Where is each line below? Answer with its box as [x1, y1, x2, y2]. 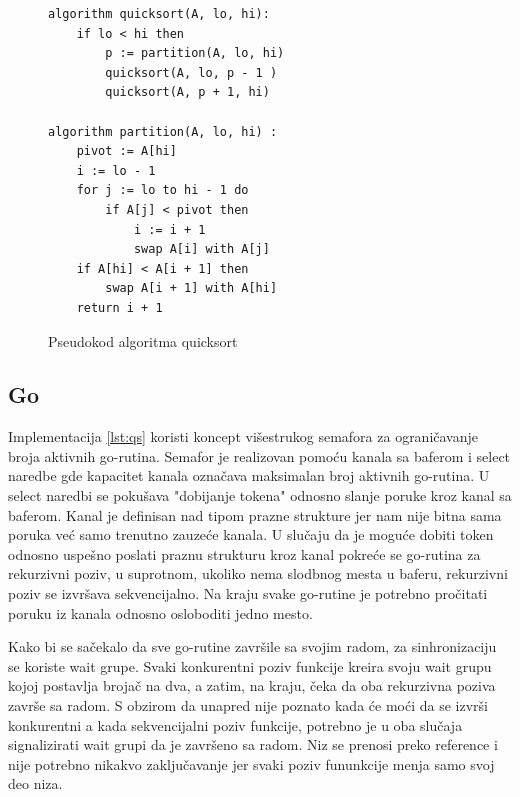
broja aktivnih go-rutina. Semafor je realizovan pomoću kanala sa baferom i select [8, 445, 511, 466]
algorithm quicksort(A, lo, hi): [48, 7, 270, 21]
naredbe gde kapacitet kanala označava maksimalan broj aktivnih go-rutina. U [8, 465, 490, 486]
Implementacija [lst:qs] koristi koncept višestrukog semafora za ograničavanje [8, 426, 479, 447]
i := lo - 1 [76, 163, 156, 178]
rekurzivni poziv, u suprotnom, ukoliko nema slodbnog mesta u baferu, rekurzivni [8, 563, 508, 584]
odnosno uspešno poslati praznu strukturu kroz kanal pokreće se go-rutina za [8, 543, 481, 564]
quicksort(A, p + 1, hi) [105, 85, 270, 100]
